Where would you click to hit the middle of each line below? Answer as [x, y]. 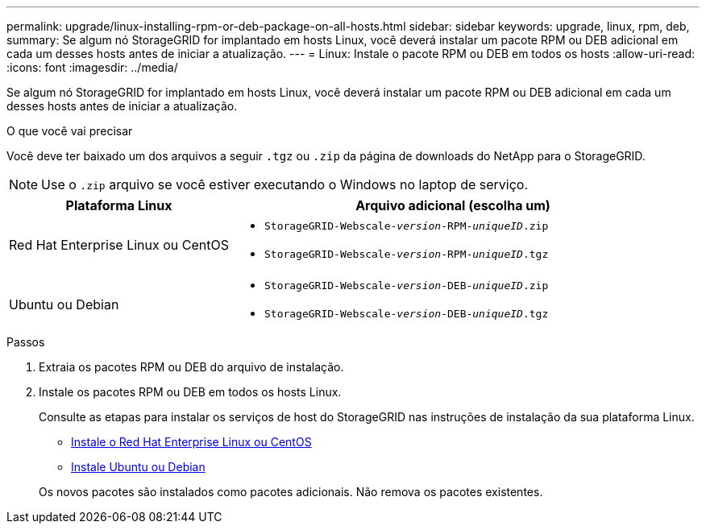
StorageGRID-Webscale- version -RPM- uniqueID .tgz [406, 254]
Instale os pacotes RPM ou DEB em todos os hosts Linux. [190, 392]
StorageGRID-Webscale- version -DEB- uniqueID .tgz [406, 314]
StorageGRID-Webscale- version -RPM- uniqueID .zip [406, 226]
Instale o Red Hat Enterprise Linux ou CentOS [191, 442]
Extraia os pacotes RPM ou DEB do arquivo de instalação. [191, 367]
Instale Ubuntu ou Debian [138, 467]
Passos [26, 342]
